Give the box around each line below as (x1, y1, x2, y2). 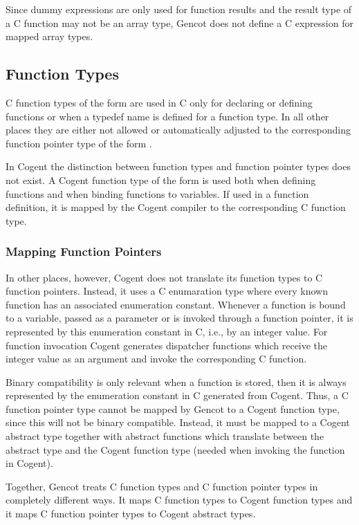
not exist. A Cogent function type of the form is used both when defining (6, 172, 316, 187)
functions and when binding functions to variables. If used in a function (6, 186, 309, 201)
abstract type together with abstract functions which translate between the (6, 429, 324, 443)
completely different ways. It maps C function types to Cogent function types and (6, 492, 353, 507)
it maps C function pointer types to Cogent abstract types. (6, 506, 256, 521)
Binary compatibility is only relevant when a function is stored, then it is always (6, 374, 347, 389)
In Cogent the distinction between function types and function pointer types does (6, 159, 351, 174)
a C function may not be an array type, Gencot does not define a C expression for (6, 15, 353, 30)
